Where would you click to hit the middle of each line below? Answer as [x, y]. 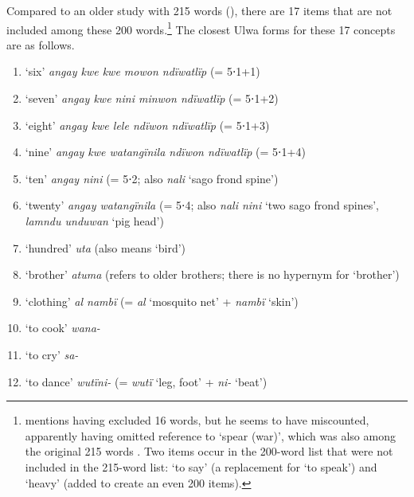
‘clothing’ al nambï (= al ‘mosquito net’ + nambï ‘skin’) [162, 301]
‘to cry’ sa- [52, 354]
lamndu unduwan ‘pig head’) [94, 221]
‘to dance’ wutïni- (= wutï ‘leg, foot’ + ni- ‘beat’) [146, 381]
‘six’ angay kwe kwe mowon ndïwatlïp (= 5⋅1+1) [143, 71]
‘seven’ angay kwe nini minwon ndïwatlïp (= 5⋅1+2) [152, 98]
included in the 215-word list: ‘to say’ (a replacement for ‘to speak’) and [201, 466]
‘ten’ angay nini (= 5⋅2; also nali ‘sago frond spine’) [152, 178]
